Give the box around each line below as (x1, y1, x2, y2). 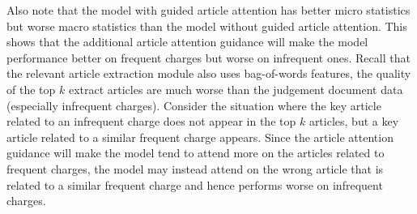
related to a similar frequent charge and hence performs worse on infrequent (6, 176, 383, 193)
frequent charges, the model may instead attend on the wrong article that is (6, 160, 384, 177)
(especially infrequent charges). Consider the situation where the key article (6, 96, 381, 113)
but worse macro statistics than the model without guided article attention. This (6, 17, 407, 34)
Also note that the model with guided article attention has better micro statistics (6, 2, 411, 18)
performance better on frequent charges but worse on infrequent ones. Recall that (6, 49, 411, 66)
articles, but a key (308, 113, 399, 130)
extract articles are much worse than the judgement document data (68, 80, 403, 97)
